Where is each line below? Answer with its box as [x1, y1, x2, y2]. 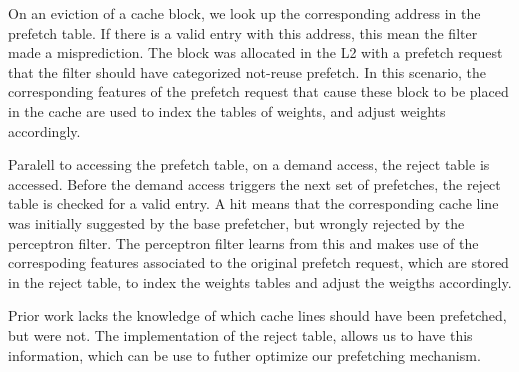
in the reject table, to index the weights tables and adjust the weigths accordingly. [8, 271, 512, 292]
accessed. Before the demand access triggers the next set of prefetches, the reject [8, 173, 501, 194]
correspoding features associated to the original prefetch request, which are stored [8, 252, 509, 273]
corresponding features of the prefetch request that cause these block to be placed [8, 81, 509, 102]
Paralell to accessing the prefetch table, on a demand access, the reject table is [8, 154, 490, 175]
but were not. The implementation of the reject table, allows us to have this [8, 324, 473, 345]
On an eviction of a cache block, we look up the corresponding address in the [8, 3, 481, 23]
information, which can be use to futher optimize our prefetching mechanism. [8, 344, 481, 365]
